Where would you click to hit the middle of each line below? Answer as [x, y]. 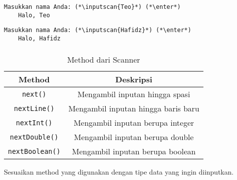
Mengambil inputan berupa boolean [134, 151]
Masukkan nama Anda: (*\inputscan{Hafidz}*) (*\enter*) [98, 30]
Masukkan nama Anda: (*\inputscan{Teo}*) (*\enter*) [92, 7]
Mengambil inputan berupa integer [134, 123]
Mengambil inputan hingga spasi [134, 94]
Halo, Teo [34, 15]
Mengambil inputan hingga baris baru [134, 108]
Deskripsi [134, 79]
